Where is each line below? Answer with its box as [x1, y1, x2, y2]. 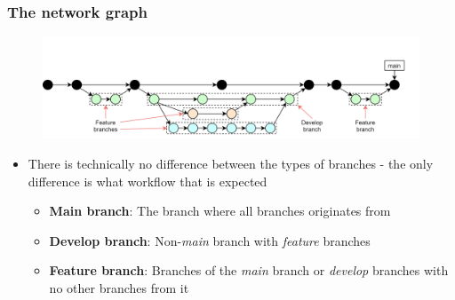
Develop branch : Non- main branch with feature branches [49, 231, 371, 249]
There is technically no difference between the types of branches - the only [28, 154, 434, 172]
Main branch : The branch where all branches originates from [49, 201, 391, 220]
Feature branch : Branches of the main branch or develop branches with [49, 261, 449, 280]
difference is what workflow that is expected [28, 171, 267, 190]
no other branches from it [49, 278, 189, 296]
